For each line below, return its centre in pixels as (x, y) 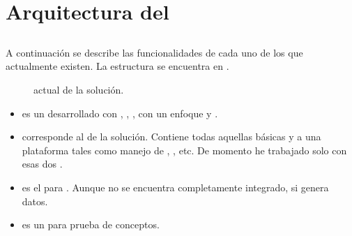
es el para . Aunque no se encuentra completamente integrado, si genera (175, 187)
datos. (35, 201)
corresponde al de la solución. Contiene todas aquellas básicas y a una (171, 137)
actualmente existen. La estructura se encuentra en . (117, 66)
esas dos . (42, 164)
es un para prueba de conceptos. (91, 224)
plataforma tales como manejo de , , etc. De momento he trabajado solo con (184, 150)
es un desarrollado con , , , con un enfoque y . (120, 113)
